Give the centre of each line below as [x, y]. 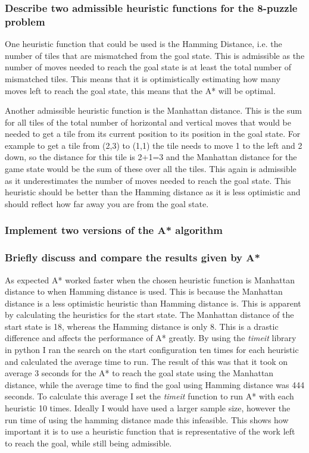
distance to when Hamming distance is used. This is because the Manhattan [144, 291]
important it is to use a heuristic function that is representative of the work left [150, 431]
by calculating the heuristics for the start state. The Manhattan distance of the [149, 315]
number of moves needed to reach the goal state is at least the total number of [148, 67]
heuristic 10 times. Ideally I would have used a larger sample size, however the [148, 408]
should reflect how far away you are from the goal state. [107, 203]
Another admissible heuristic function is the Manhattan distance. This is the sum [153, 110]
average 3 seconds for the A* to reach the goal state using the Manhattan [139, 373]
